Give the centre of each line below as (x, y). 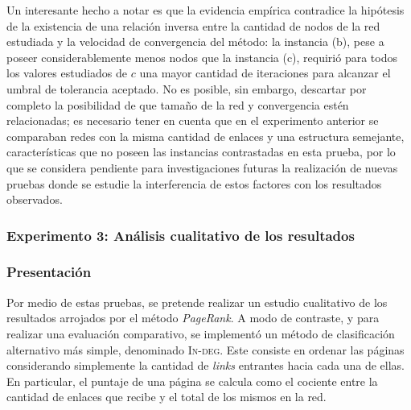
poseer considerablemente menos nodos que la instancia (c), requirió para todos (202, 57)
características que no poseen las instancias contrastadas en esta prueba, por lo (201, 152)
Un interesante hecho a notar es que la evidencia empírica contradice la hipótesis (205, 10)
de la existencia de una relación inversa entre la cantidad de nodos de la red (193, 25)
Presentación (49, 272)
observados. (35, 199)
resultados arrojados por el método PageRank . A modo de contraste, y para (193, 318)
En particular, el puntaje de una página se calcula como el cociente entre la (192, 381)
